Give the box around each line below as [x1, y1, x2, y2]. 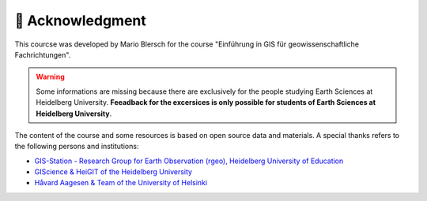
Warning [36, 72, 65, 82]
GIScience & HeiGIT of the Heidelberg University [34, 167, 193, 177]
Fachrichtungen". [14, 50, 71, 59]
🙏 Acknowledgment [14, 12, 146, 29]
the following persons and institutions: [14, 142, 139, 151]
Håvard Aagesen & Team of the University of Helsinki [34, 178, 208, 188]
